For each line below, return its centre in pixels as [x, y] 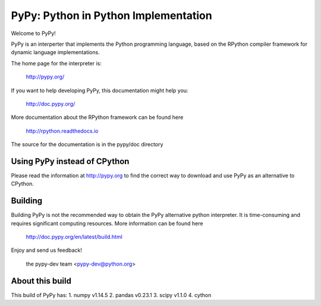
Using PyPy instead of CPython [70, 161]
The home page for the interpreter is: [56, 63]
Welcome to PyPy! [33, 33]
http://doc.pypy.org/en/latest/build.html [74, 237]
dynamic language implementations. [56, 52]
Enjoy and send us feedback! [47, 250]
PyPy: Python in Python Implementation [111, 15]
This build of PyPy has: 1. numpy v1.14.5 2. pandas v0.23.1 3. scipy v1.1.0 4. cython [111, 295]
